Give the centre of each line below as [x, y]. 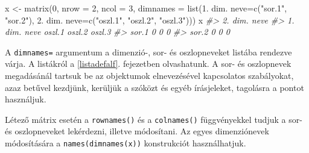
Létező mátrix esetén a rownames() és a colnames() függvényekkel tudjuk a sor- [154, 119]
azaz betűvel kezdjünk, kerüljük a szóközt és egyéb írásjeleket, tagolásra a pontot [154, 87]
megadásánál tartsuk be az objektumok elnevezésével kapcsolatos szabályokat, [149, 76]
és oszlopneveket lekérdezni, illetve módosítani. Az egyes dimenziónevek [137, 131]
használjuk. [26, 99]
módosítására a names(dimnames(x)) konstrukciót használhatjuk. [126, 143]
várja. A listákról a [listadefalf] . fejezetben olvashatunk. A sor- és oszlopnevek [148, 64]
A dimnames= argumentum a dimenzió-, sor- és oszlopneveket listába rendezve [148, 52]
